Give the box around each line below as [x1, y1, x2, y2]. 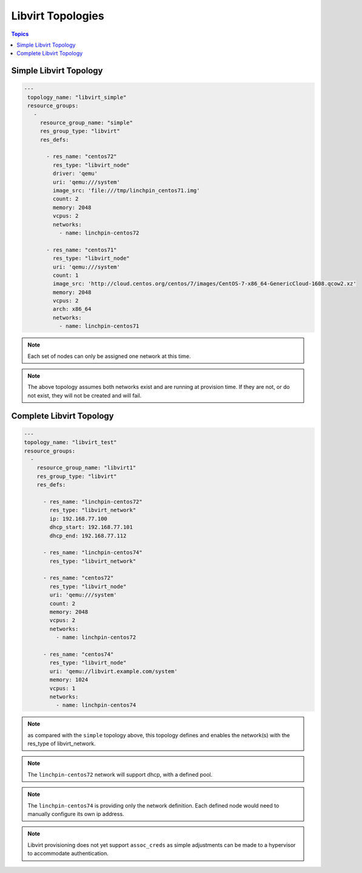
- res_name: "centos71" [46, 246, 118, 253]
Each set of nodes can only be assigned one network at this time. [27, 352, 191, 360]
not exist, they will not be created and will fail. [27, 391, 142, 399]
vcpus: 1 [49, 685, 76, 692]
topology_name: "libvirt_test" [24, 439, 118, 446]
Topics [11, 30, 29, 38]
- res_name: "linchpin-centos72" [43, 498, 142, 505]
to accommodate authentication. [27, 850, 109, 857]
